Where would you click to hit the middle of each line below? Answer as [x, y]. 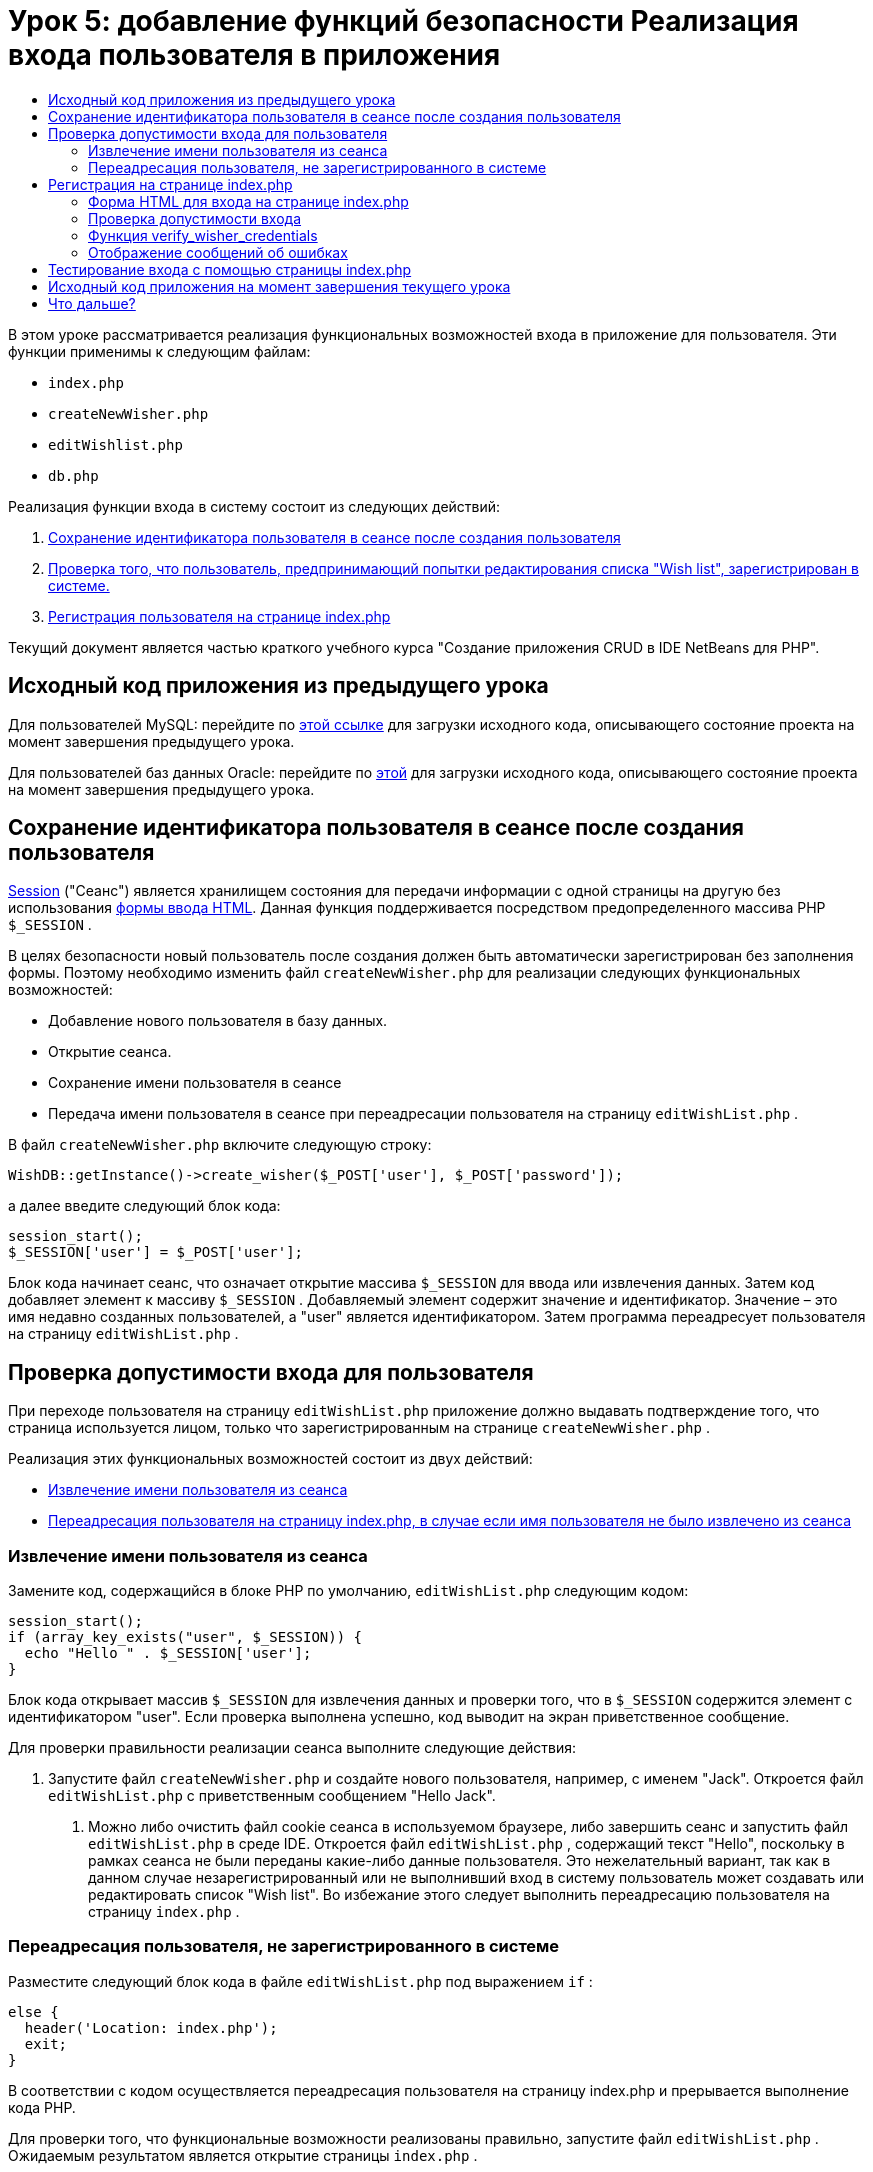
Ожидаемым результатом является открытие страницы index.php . [243, 2155]
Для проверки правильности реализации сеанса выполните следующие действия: [292, 1748]
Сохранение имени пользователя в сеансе [195, 1083]
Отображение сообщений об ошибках [218, 252]
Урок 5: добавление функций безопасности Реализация [403, 21]
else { [33, 2011]
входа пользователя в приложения [254, 55]
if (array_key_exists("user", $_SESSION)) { [185, 1637]
